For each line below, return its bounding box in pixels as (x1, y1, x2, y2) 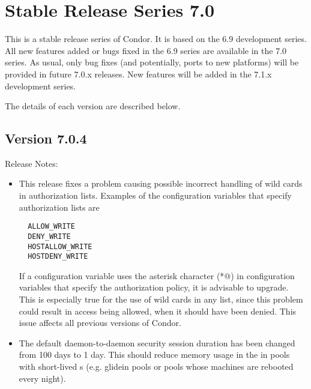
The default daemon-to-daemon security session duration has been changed (19, 336, 295, 349)
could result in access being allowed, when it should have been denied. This (19, 304, 297, 317)
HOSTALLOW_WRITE (28, 242, 92, 251)
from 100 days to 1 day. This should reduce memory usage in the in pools (19, 348, 290, 361)
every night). (19, 372, 66, 384)
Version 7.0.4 (5, 129, 87, 148)
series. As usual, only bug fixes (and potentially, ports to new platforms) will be (5, 56, 299, 68)
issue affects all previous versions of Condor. (19, 316, 181, 329)
